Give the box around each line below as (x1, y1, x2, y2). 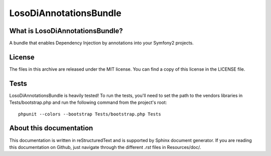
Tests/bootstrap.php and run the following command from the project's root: (9, 99, 167, 105)
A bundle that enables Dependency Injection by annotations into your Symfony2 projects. (9, 40, 194, 46)
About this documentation (9, 124, 93, 132)
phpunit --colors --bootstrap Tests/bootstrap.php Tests (18, 111, 162, 117)
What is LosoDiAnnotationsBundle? (9, 27, 123, 35)
